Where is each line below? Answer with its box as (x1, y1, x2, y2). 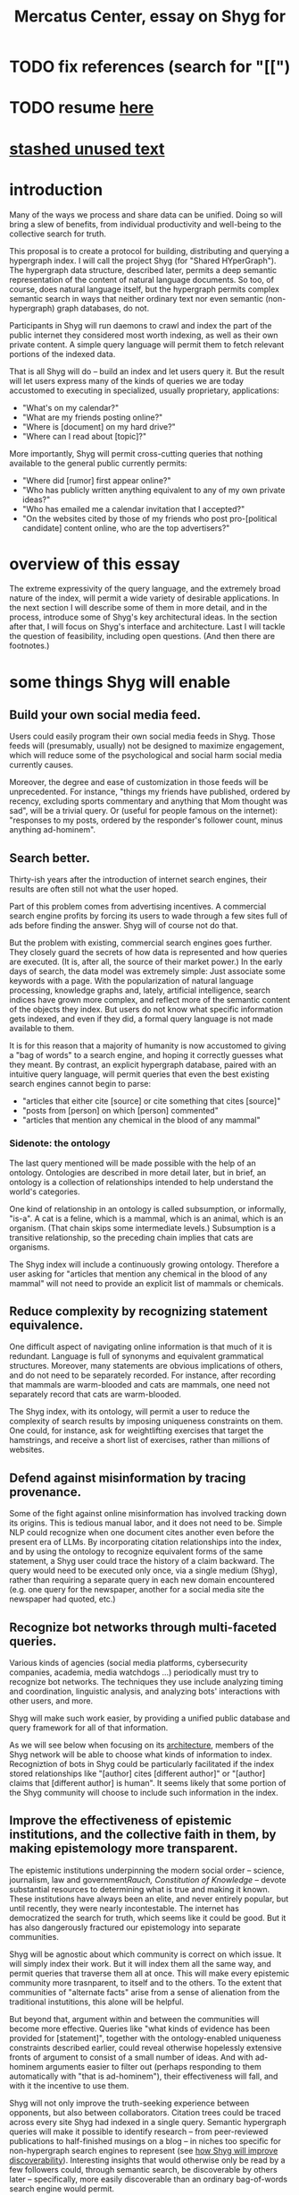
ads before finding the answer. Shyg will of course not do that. (9, 920, 238, 931)
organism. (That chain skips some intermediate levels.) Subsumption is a (9, 1222, 277, 1233)
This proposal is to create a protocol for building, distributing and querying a (9, 245, 290, 256)
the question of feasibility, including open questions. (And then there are (9, 631, 275, 642)
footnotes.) (9, 640, 50, 651)
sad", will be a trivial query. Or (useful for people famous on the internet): (9, 806, 278, 816)
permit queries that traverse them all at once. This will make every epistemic (9, 1968, 290, 1978)
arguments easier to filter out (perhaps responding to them (45, 2061, 262, 2071)
